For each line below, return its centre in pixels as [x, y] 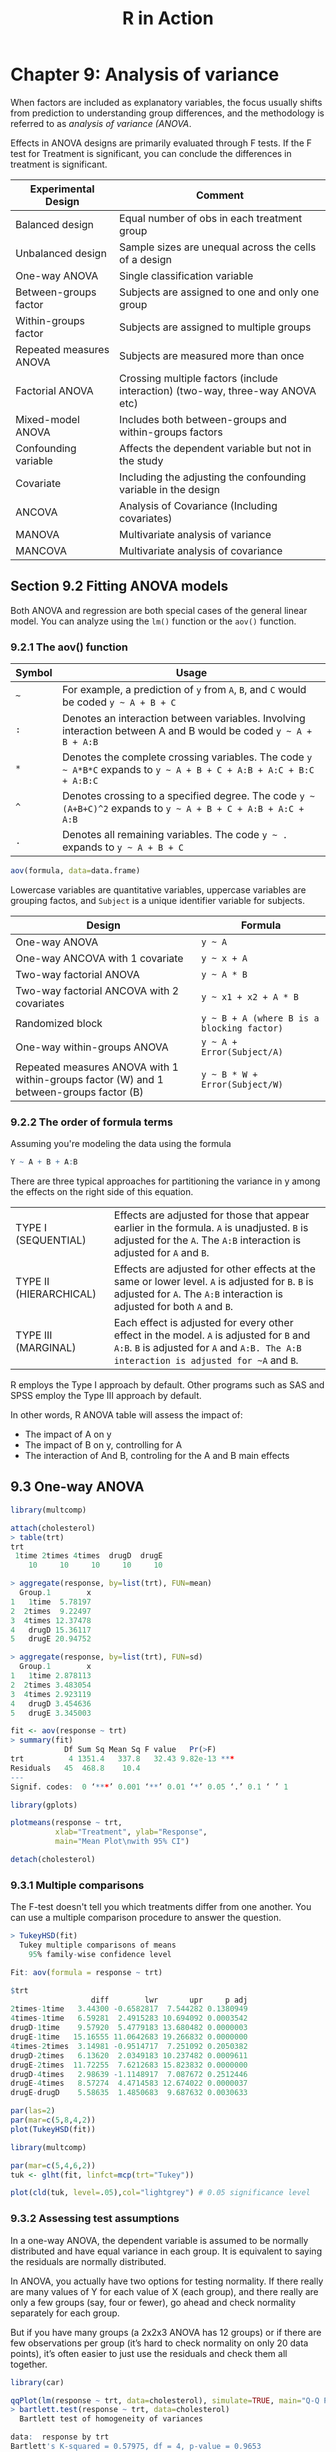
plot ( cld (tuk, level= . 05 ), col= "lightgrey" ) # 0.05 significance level [160, 2193]
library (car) [37, 2382]
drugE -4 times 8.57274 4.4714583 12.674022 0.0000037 [129, 2083]
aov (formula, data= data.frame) [75, 871]
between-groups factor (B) [79, 1092]
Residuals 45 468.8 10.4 [75, 1768]
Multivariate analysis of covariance [201, 550]
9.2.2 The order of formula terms [91, 1122]
